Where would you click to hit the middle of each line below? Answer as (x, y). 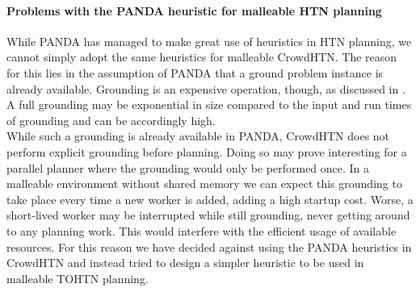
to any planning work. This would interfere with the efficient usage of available (202, 230)
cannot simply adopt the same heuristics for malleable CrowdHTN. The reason (202, 57)
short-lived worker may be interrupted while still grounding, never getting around (208, 215)
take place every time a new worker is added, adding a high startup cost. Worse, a (210, 199)
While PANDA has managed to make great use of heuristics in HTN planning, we (209, 41)
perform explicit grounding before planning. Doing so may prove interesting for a (207, 151)
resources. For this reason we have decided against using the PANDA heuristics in (209, 246)
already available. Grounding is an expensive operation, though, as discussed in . (206, 88)
